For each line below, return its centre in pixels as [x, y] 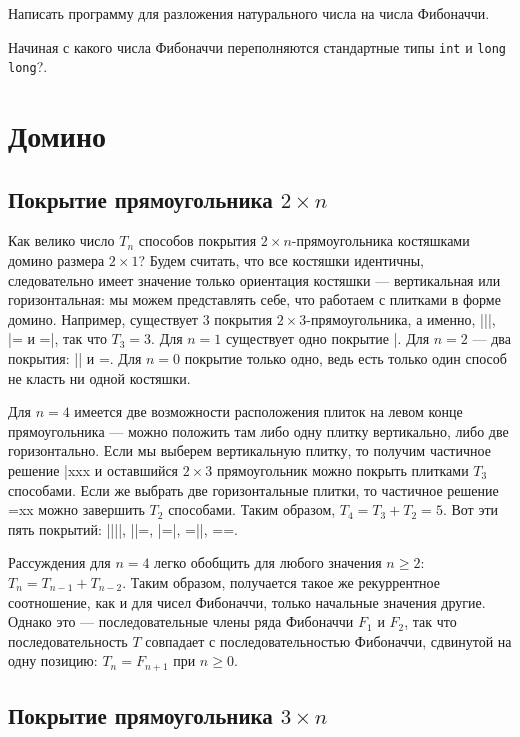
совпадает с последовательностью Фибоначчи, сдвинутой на [328, 640]
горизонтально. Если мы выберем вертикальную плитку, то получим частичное [249, 450]
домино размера [56, 260]
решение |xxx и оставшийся [93, 470]
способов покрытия [197, 240]
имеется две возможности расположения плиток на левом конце [268, 411]
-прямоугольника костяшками [380, 240]
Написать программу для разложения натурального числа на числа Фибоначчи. [249, 13]
